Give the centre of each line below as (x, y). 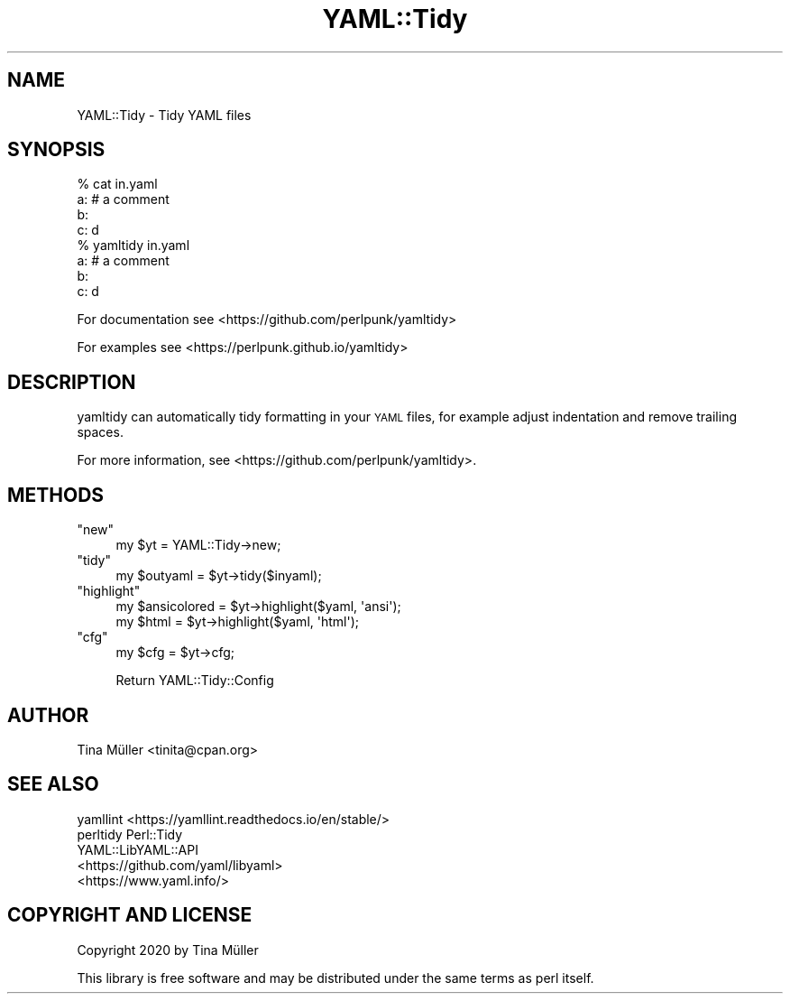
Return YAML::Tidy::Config (195, 681)
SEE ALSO (53, 784)
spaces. (100, 432)
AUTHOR (48, 715)
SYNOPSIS (56, 150)
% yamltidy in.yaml (133, 246)
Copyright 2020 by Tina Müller (168, 950)
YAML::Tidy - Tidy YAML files (164, 115)
